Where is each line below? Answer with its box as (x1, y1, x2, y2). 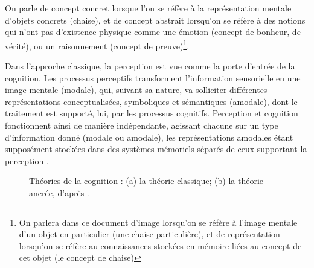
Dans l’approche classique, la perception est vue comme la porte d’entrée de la (5, 60, 295, 72)
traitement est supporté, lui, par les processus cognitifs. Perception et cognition (5, 107, 298, 120)
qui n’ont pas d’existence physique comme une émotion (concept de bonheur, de (5, 25, 301, 38)
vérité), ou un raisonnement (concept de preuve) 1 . (5, 37, 190, 52)
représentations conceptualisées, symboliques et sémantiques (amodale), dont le (5, 95, 298, 107)
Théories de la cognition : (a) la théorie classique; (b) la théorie (29, 174, 264, 187)
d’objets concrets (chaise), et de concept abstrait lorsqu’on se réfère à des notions (5, 13, 306, 26)
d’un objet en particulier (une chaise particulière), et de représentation (19, 228, 280, 240)
